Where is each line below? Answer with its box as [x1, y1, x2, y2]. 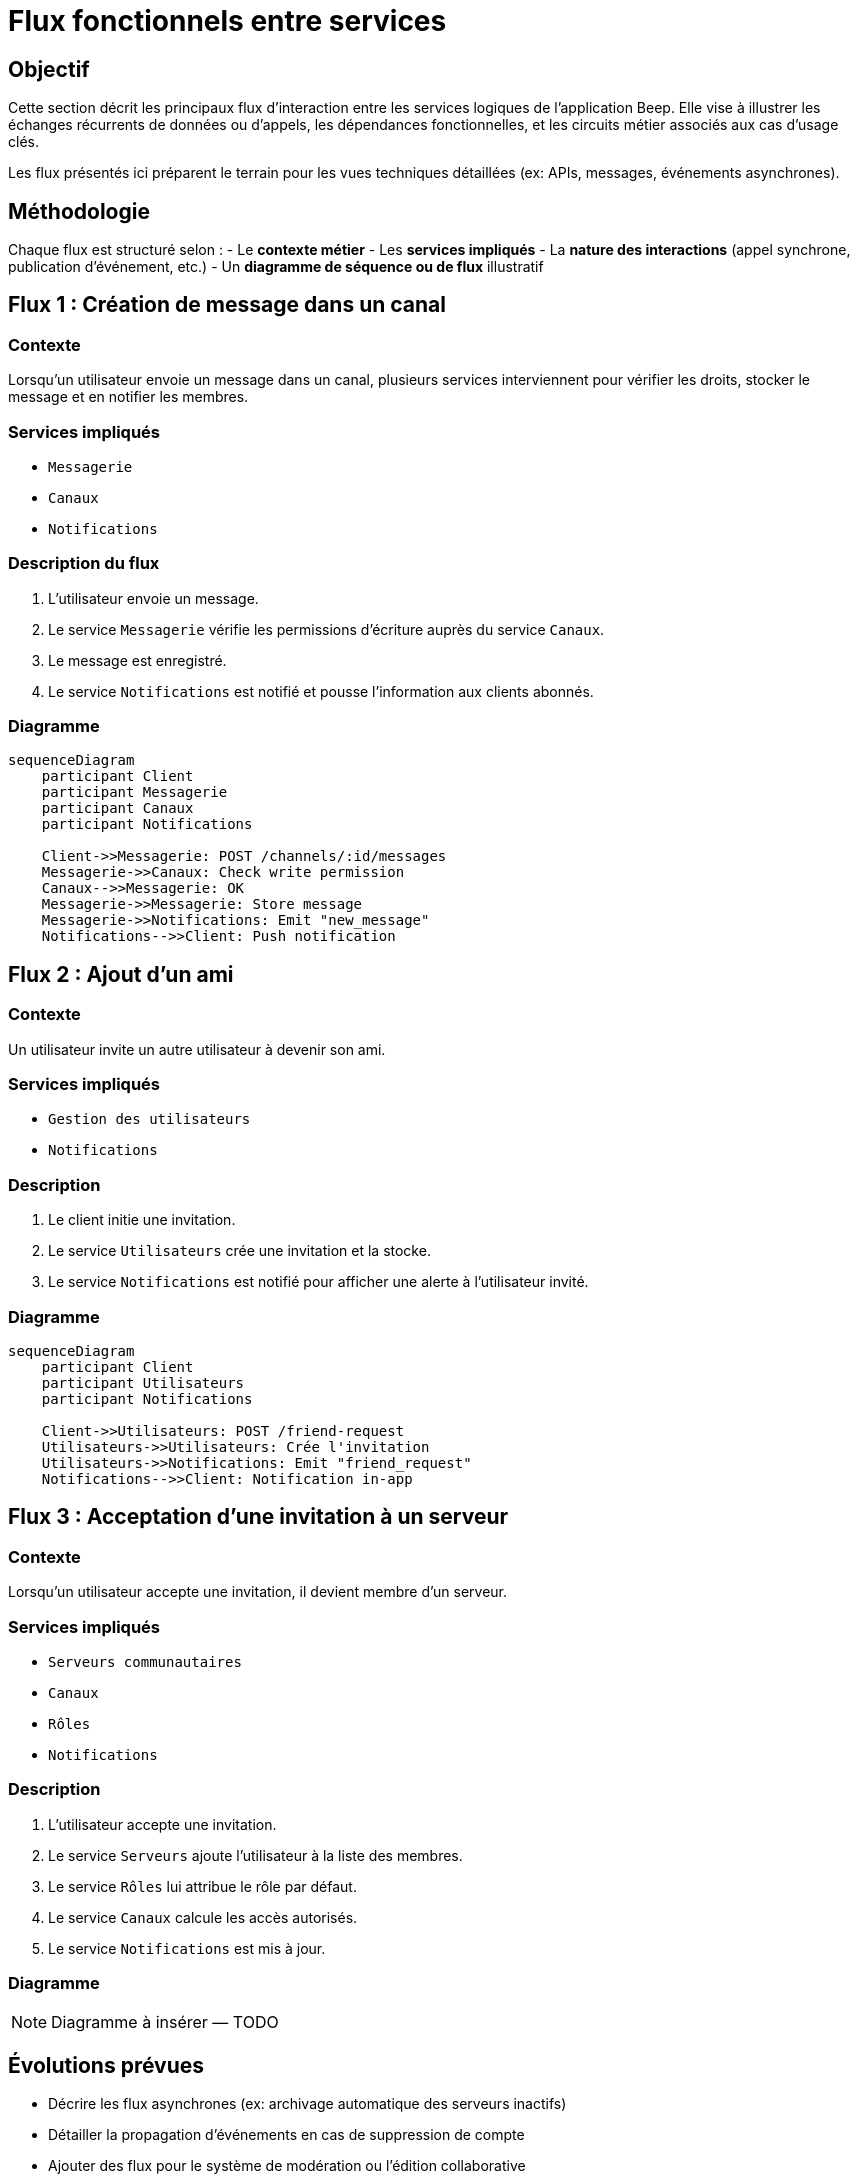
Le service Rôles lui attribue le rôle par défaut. [48, 1877, 357, 1895]
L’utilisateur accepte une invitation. [48, 1815, 277, 1833]
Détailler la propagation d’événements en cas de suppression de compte [48, 2126, 525, 2144]
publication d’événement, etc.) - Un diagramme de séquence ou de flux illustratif [8, 258, 544, 276]
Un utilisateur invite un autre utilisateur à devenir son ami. [8, 1040, 386, 1058]
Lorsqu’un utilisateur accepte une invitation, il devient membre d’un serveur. [8, 1583, 508, 1601]
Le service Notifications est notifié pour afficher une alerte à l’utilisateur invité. [48, 1273, 589, 1291]
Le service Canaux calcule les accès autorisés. [48, 1908, 358, 1926]
